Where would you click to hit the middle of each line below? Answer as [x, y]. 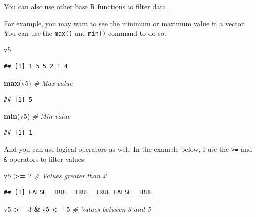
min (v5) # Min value [37, 116]
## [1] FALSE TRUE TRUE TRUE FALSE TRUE [78, 193]
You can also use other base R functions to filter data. [86, 6]
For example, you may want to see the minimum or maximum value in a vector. [125, 23]
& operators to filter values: [45, 159]
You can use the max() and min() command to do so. [85, 33]
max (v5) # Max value [38, 83]
